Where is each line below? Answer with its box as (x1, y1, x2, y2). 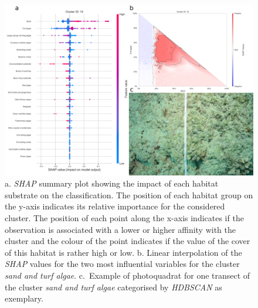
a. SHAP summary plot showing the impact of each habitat (5, 177, 219, 189)
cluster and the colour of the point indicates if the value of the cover (5, 235, 250, 247)
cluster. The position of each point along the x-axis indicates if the (5, 212, 244, 224)
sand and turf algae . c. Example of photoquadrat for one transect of (5, 269, 250, 282)
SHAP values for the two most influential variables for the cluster (5, 258, 240, 270)
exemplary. (5, 292, 43, 304)
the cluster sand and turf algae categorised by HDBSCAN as (5, 280, 222, 293)
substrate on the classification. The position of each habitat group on (5, 188, 253, 201)
